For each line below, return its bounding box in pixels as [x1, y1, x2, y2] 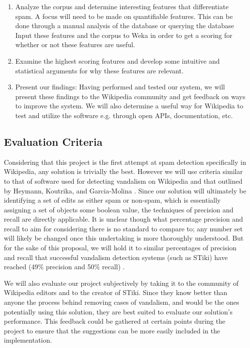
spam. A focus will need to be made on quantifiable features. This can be [15, 11, 233, 21]
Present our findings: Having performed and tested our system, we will [15, 82, 225, 92]
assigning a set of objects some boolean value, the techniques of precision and [4, 204, 234, 214]
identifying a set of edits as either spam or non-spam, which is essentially [4, 195, 221, 205]
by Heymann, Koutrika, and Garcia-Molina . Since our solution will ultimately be [4, 185, 247, 195]
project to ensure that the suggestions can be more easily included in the [4, 325, 220, 335]
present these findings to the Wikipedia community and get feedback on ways [15, 91, 246, 101]
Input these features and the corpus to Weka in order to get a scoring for [15, 30, 233, 40]
